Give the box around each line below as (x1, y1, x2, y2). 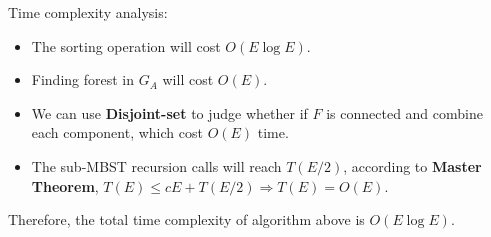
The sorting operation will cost (31, 35, 221, 56)
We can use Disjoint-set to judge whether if (31, 102, 308, 123)
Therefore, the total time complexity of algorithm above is (8, 209, 365, 230)
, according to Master (343, 155, 482, 176)
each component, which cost (31, 122, 203, 143)
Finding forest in (31, 69, 135, 90)
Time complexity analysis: (8, 2, 168, 22)
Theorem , (31, 175, 99, 196)
